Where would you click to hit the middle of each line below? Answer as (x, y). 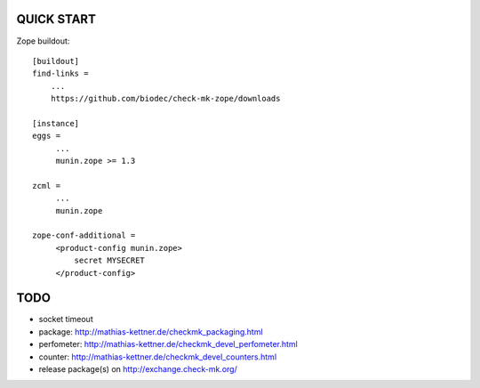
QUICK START (56, 19)
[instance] (56, 123)
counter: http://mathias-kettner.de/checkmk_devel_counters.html (158, 357)
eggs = (47, 136)
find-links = (60, 74)
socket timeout (66, 319)
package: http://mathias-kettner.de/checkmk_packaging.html (151, 331)
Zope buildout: (43, 41)
